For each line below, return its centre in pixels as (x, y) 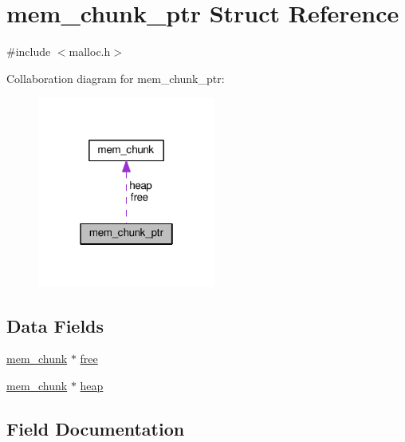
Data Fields (55, 325)
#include (29, 51)
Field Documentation (96, 428)
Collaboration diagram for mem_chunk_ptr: (116, 78)
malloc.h (90, 51)
